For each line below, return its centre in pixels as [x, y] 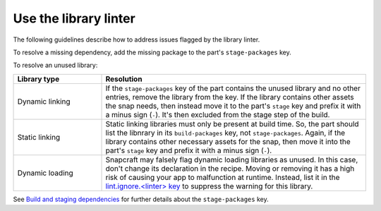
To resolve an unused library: [55, 65]
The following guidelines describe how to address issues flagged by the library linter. [137, 40]
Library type [38, 79]
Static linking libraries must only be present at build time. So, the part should [232, 123]
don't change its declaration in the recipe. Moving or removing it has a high [230, 168]
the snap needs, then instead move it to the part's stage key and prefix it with [233, 106]
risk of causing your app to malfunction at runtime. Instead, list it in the [223, 177]
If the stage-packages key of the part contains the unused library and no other [233, 88]
